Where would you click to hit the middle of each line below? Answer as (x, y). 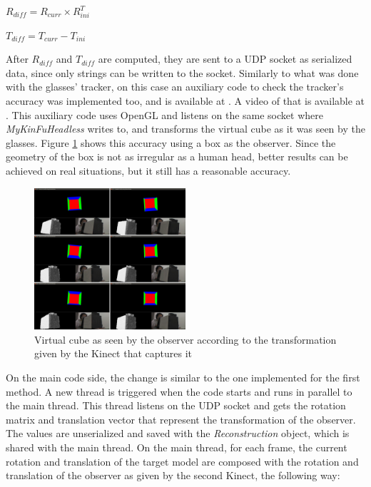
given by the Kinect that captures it (113, 353)
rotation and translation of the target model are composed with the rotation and (182, 461)
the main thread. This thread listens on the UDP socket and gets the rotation (176, 405)
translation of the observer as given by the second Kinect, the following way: (173, 475)
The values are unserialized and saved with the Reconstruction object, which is (178, 433)
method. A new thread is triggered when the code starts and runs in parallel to (179, 391)
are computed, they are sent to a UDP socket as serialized (225, 59)
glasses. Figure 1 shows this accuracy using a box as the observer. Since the (171, 142)
